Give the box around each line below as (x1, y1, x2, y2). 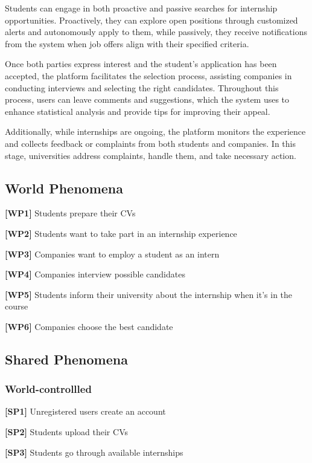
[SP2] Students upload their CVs (5, 426, 128, 438)
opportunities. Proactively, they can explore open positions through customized (5, 13, 298, 26)
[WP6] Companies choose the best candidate (5, 320, 173, 332)
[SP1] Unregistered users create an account (5, 405, 166, 418)
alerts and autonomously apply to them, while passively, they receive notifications (5, 25, 307, 38)
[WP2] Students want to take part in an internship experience (5, 227, 237, 239)
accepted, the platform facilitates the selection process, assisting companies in (5, 69, 292, 82)
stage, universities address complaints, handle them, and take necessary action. (5, 149, 296, 161)
